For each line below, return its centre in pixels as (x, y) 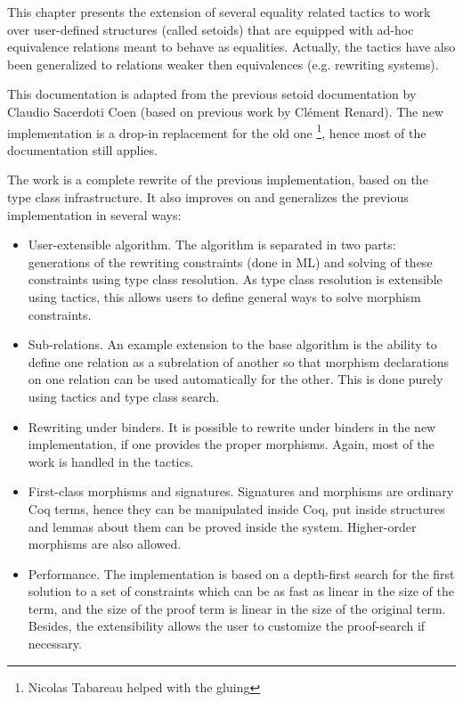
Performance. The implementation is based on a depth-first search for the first (241, 573)
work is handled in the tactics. (111, 461)
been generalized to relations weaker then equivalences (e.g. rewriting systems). (223, 64)
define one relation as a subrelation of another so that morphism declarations (239, 361)
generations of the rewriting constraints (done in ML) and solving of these (230, 261)
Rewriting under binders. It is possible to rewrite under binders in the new (232, 426)
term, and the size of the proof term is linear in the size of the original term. (237, 608)
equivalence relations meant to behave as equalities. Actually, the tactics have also (231, 47)
